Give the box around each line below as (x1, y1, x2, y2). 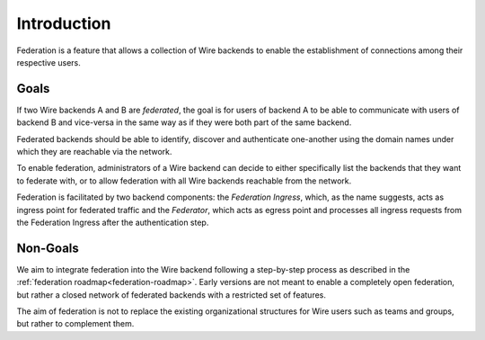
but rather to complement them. (16, 318, 135, 329)
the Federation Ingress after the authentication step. (16, 217, 209, 228)
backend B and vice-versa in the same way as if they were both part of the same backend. (16, 117, 352, 128)
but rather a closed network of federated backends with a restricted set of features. (16, 289, 327, 300)
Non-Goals (16, 240, 80, 255)
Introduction (16, 13, 111, 33)
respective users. (16, 57, 81, 67)
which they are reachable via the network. (16, 147, 172, 157)
